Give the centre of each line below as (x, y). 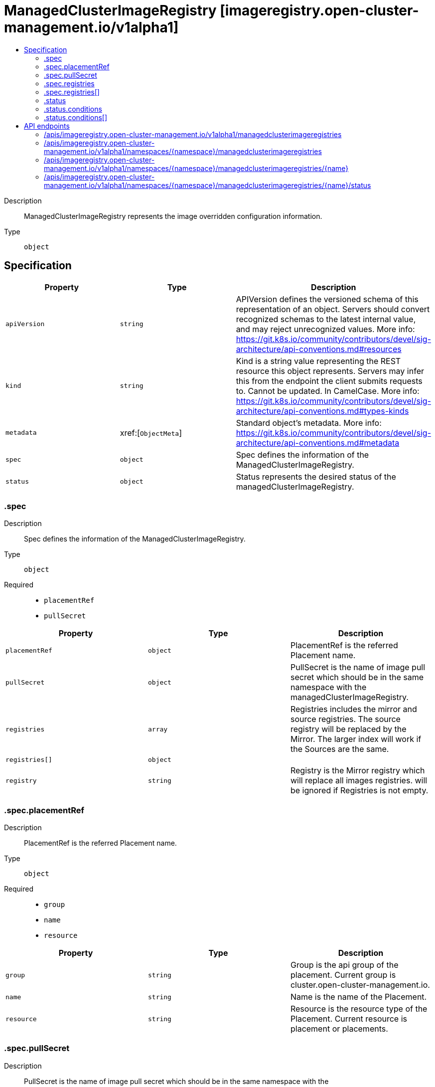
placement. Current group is (343, 975)
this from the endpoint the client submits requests (329, 381)
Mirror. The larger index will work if (356, 739)
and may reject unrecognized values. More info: (325, 329)
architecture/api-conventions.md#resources (319, 349)
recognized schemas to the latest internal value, (326, 319)
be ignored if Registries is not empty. (359, 791)
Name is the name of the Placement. (359, 997)
